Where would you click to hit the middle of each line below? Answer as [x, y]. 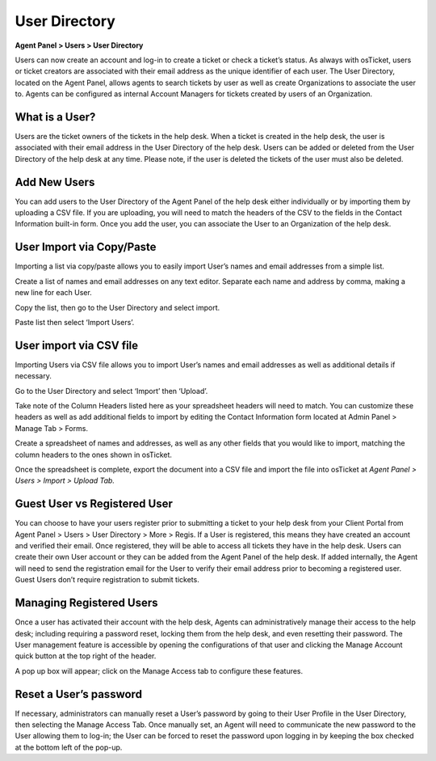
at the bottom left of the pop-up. [69, 747]
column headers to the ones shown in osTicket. [94, 454]
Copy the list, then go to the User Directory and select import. [117, 307]
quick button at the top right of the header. [86, 656]
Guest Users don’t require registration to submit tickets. [107, 580]
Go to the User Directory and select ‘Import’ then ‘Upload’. [111, 391]
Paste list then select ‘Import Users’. [75, 322]
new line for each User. [53, 293]
